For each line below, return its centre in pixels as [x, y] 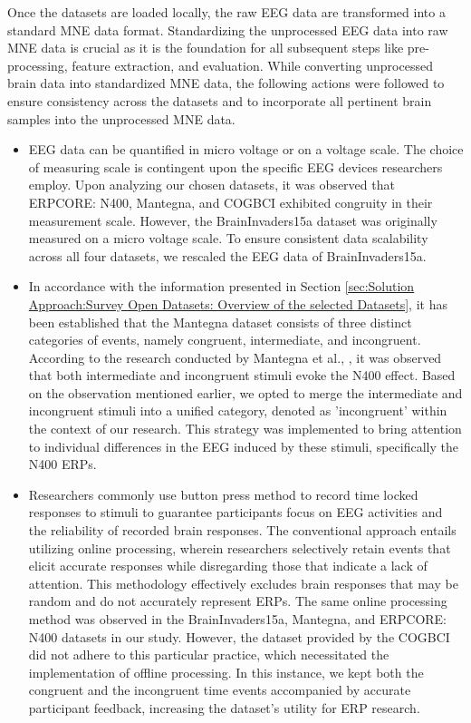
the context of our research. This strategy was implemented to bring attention [245, 429]
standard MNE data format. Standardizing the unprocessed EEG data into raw [228, 29]
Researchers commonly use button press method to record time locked [223, 494]
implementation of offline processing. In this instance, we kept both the [226, 672]
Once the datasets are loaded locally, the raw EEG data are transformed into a [226, 12]
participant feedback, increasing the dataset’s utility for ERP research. [224, 707]
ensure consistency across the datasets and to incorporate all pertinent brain [220, 100]
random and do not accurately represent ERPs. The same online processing [238, 601]
